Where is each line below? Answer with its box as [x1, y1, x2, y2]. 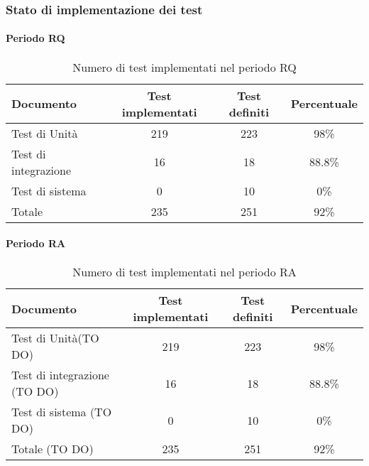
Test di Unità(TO [11, 330, 99, 347]
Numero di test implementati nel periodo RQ [72, 58, 297, 75]
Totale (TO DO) [11, 440, 94, 457]
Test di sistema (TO [11, 403, 112, 421]
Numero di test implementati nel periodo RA [72, 264, 297, 281]
